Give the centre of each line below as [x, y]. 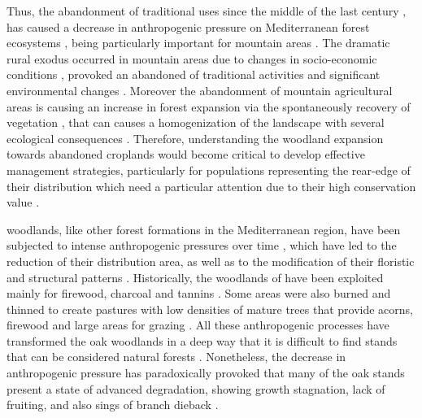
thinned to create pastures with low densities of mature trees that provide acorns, [210, 309]
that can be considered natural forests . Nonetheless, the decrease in [176, 357]
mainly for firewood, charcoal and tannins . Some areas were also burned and [199, 293]
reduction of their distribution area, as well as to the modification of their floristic [211, 261]
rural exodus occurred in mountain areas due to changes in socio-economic [192, 58]
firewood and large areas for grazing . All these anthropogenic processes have [198, 325]
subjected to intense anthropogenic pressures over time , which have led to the [202, 245]
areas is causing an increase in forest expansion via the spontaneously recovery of [209, 106]
